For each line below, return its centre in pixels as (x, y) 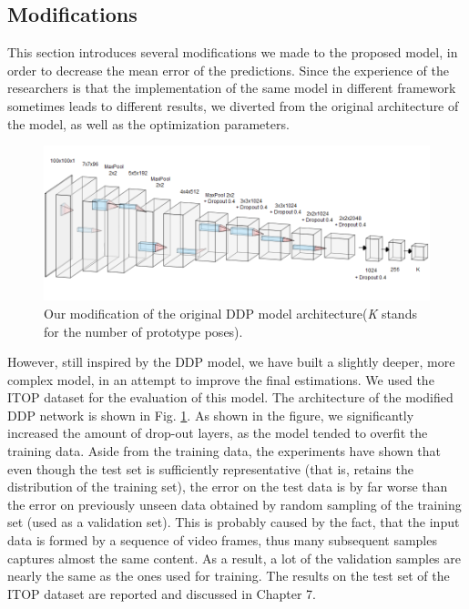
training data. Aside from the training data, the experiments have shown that (224, 451)
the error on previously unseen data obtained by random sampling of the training (234, 504)
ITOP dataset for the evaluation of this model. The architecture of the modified (230, 397)
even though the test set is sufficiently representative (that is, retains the (210, 468)
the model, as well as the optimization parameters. (148, 123)
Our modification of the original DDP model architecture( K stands (230, 313)
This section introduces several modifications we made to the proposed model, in (233, 52)
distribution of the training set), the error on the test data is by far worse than (228, 487)
